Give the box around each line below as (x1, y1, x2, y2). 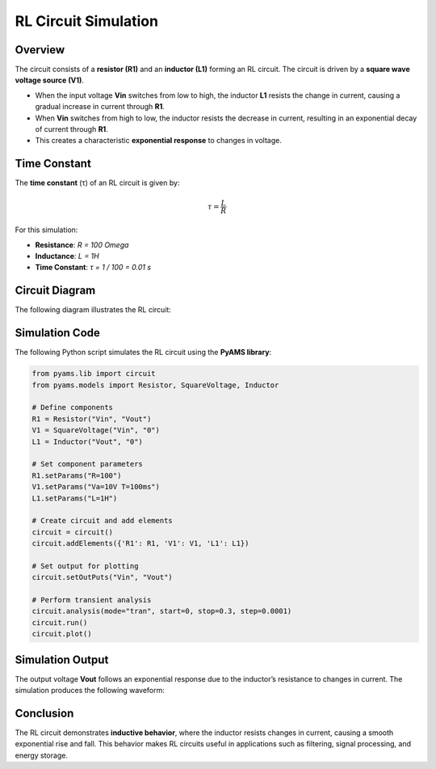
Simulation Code (15, 326, 101, 340)
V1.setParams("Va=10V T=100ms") (31, 482, 161, 492)
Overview (15, 43, 65, 57)
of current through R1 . (35, 125, 108, 134)
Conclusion (15, 706, 74, 720)
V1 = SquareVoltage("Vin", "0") (31, 425, 161, 435)
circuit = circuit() (31, 527, 113, 537)
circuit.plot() (31, 629, 92, 639)
